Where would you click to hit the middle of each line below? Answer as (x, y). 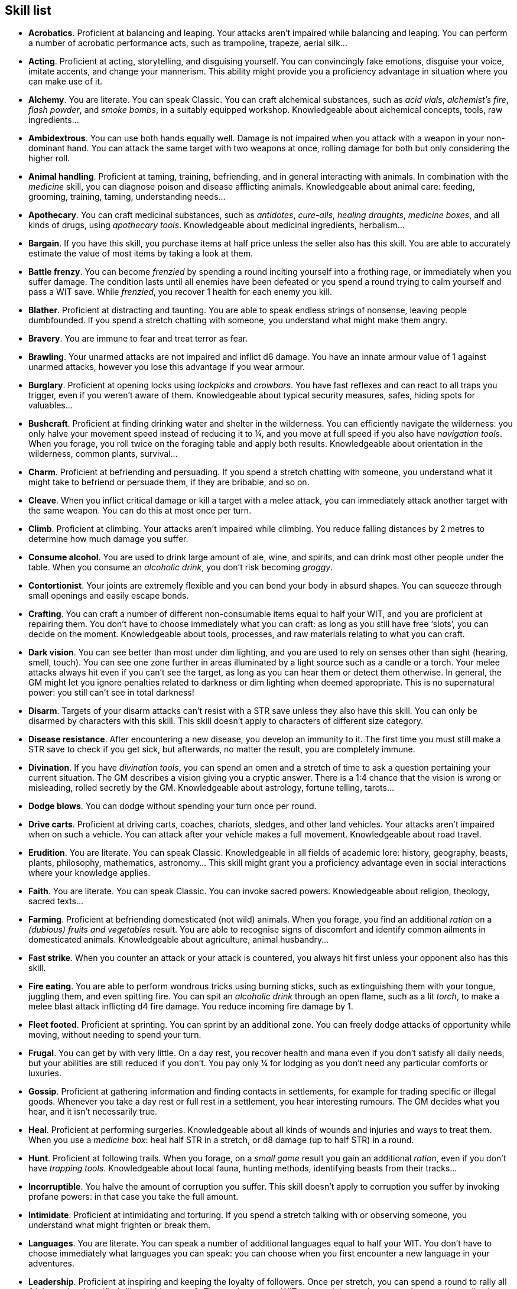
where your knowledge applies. (90, 873)
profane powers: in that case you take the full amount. (134, 1197)
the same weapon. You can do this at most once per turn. (140, 511)
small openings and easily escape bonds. (109, 596)
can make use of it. (66, 82)
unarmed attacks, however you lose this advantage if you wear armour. (167, 367)
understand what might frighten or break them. (120, 1225)
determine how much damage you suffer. (108, 539)
